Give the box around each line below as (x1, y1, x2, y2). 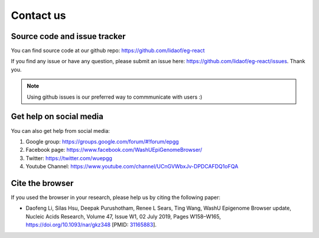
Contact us (11, 9, 66, 22)
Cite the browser (11, 178, 74, 188)
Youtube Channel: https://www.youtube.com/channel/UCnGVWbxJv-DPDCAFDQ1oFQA (25, 163, 239, 170)
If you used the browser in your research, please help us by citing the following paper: (11, 194, 221, 201)
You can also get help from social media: (11, 127, 110, 134)
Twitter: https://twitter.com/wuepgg (25, 154, 112, 162)
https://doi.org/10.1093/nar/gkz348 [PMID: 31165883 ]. (25, 221, 157, 229)
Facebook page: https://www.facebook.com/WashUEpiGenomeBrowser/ (25, 146, 203, 154)
